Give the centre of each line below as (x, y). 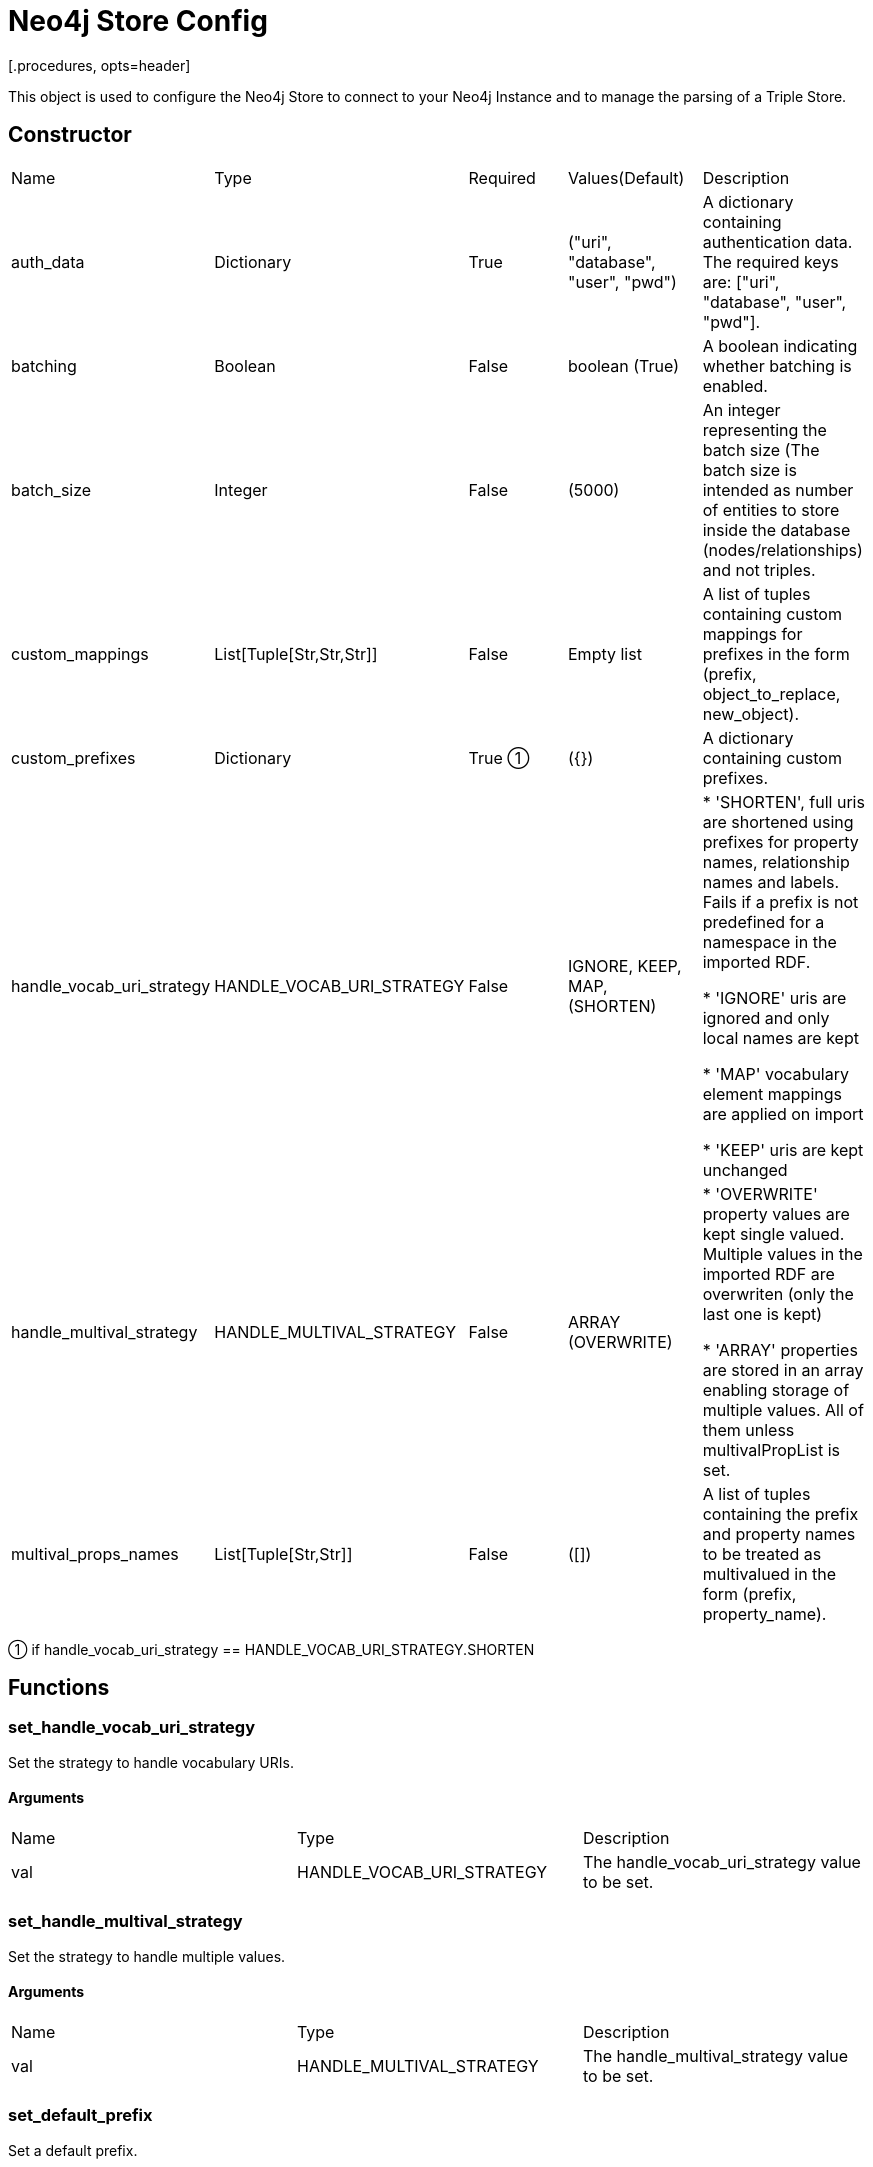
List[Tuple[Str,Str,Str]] (296, 653)
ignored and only (766, 1017)
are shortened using (778, 821)
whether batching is (777, 365)
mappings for (752, 633)
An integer (741, 409)
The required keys (770, 261)
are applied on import (783, 1113)
